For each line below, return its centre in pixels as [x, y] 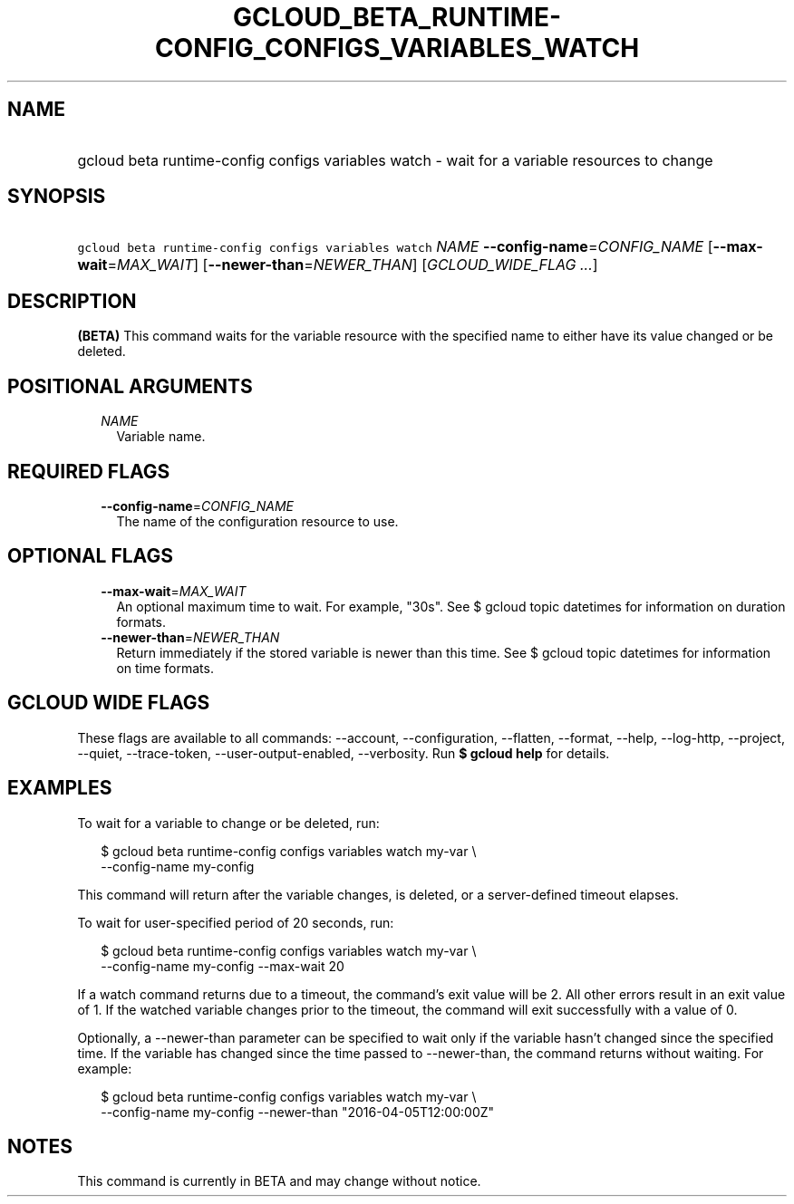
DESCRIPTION [72, 301]
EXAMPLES [60, 788]
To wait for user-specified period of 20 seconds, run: [236, 922]
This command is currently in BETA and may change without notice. [279, 1181]
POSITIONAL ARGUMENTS [130, 386]
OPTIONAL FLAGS [90, 556]
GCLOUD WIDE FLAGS [109, 703]
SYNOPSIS [57, 197]
